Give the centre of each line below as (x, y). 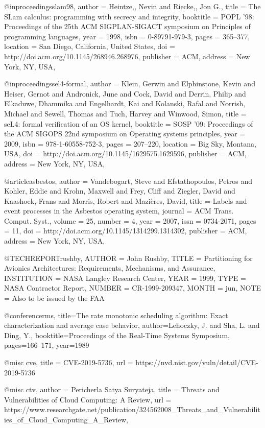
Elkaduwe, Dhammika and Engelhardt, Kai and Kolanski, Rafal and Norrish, (125, 103)
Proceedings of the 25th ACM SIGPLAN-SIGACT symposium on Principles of (127, 26)
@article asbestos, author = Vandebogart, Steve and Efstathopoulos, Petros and (128, 181)
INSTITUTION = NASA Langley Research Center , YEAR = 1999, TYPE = (125, 278)
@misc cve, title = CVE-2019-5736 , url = (69, 362)
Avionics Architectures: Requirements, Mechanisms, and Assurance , (110, 268)
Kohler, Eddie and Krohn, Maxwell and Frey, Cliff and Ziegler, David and (120, 191)
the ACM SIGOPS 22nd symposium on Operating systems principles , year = (125, 134)
